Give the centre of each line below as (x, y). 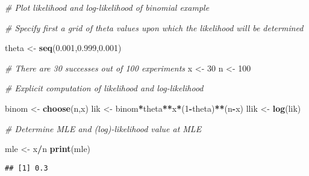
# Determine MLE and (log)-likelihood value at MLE (103, 128)
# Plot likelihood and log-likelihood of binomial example (107, 7)
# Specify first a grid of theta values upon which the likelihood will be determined (154, 27)
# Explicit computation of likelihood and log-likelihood (104, 88)
